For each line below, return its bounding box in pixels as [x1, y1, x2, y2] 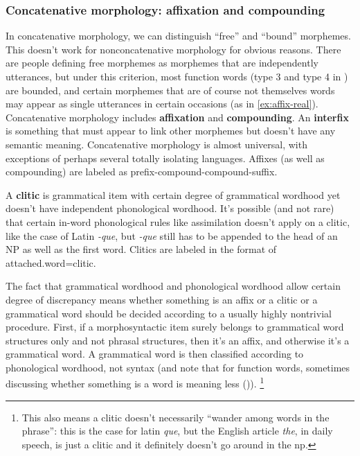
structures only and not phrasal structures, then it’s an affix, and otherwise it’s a [6, 333, 350, 347]
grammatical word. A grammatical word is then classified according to [6, 347, 304, 361]
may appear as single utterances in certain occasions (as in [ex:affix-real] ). [6, 96, 318, 111]
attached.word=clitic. [6, 255, 96, 270]
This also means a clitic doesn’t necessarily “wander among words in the [21, 410, 330, 424]
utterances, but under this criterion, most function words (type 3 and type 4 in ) [6, 69, 348, 83]
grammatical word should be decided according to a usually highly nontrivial [6, 306, 332, 320]
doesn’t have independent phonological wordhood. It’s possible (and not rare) [6, 201, 334, 216]
